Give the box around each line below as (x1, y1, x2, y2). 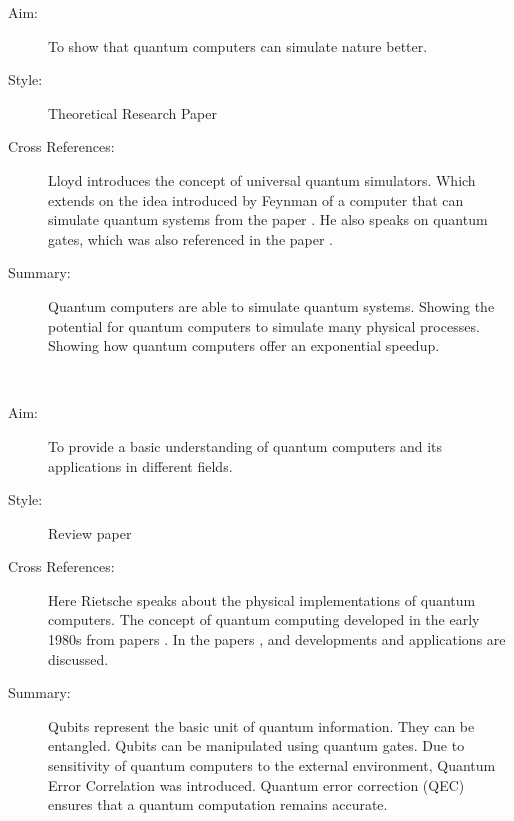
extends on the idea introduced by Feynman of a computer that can (48, 189, 464, 210)
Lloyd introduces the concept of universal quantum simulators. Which (48, 169, 476, 190)
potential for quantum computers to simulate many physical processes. (48, 315, 480, 336)
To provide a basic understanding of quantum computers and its (48, 435, 443, 456)
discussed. (48, 648, 109, 669)
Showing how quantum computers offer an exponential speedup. (48, 335, 440, 356)
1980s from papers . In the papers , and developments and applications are (48, 629, 506, 650)
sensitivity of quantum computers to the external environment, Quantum (48, 755, 496, 776)
